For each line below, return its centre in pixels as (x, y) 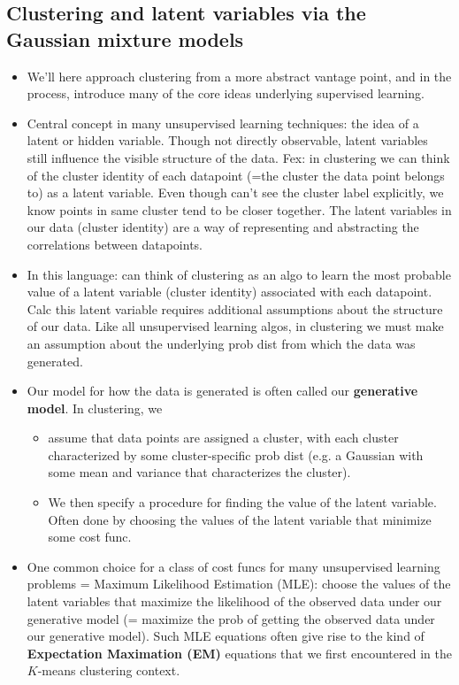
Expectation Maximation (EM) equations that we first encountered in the (239, 653)
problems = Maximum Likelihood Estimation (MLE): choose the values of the (239, 584)
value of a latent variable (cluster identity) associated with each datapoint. (229, 292)
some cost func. (90, 537)
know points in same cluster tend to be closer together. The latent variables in (239, 209)
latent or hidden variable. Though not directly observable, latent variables (227, 140)
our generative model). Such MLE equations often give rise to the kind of (226, 636)
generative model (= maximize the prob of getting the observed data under (231, 618)
